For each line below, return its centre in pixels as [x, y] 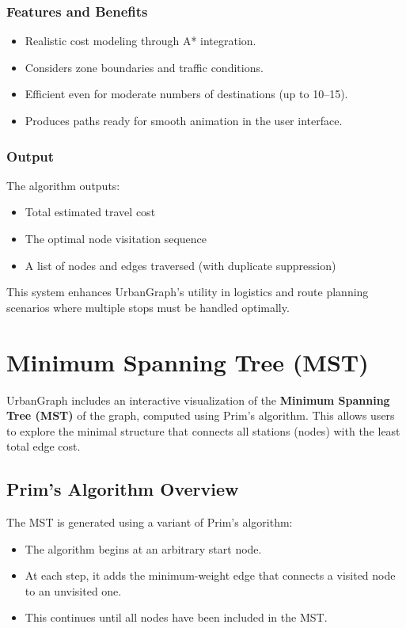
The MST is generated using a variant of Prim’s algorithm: [150, 522]
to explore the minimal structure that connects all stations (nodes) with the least [203, 430]
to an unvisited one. [73, 590]
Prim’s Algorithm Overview [123, 489]
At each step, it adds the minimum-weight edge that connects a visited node [210, 575]
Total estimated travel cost [90, 212]
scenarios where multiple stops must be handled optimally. [148, 307]
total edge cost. [44, 446]
